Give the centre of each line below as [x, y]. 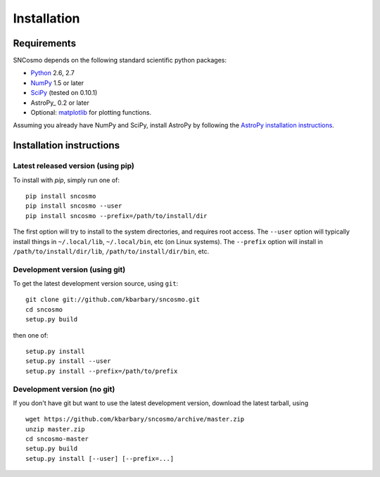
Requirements [45, 43]
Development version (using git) [69, 269]
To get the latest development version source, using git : [96, 284]
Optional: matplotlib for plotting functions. [91, 113]
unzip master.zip [55, 429]
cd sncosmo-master [57, 439]
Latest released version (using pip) [74, 166]
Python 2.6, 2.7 [53, 73]
